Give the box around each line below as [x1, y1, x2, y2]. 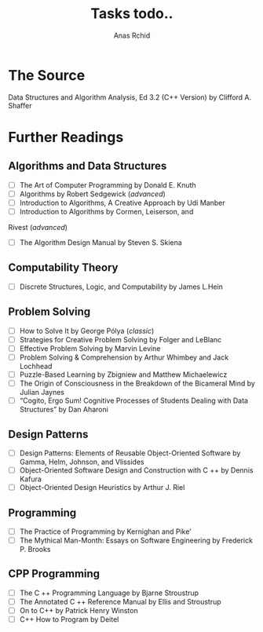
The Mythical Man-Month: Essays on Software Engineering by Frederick [19, 535, 254, 545]
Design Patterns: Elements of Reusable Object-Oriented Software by [19, 448, 241, 458]
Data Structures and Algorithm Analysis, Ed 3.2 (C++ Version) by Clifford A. [8, 92, 252, 102]
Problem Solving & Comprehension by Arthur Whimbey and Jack [19, 353, 229, 362]
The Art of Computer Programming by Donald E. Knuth [19, 180, 196, 189]
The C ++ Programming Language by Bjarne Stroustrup [19, 588, 199, 597]
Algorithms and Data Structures [8, 159, 167, 173]
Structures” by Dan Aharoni [19, 405, 108, 415]
